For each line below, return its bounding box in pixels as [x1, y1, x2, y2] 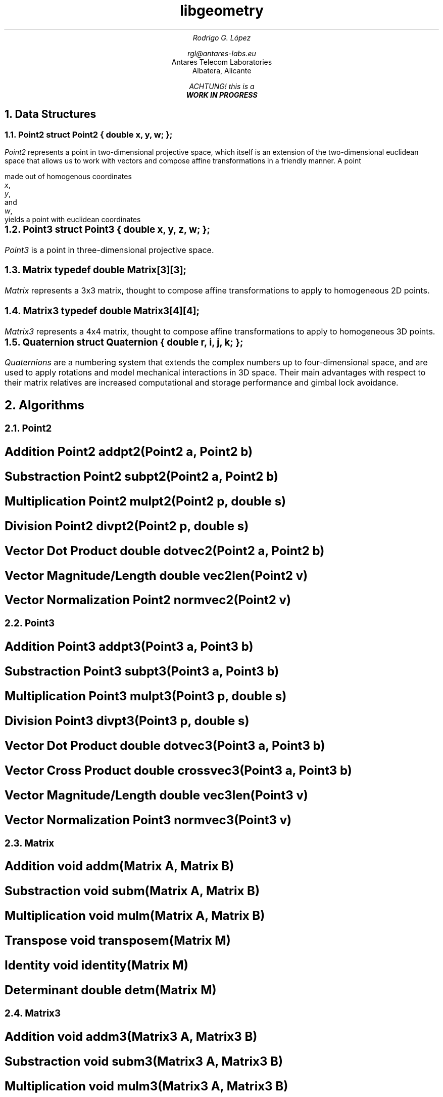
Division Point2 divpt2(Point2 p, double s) [5, 518, 249, 533]
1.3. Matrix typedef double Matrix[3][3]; [5, 264, 186, 276]
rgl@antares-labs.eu [187, 49, 256, 58]
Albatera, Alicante [192, 66, 252, 75]
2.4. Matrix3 [5, 1007, 61, 1019]
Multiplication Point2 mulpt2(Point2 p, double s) [5, 493, 286, 509]
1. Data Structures [5, 108, 96, 121]
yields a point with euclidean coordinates [5, 215, 141, 224]
